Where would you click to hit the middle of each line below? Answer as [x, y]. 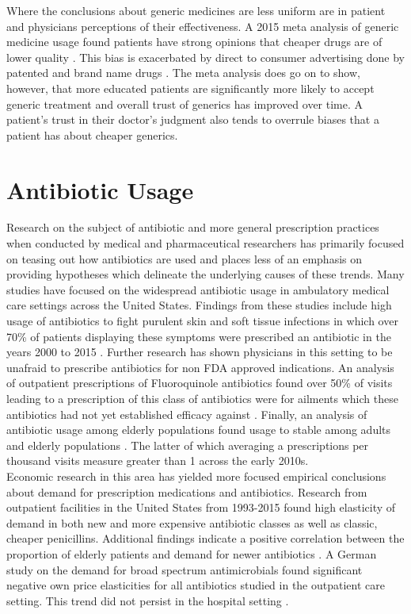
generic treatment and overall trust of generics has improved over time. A [185, 104]
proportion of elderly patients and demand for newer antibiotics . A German [192, 553]
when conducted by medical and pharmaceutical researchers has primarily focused [205, 243]
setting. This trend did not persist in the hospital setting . [148, 600]
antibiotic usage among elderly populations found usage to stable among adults [199, 430]
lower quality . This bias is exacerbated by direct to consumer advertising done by [206, 57]
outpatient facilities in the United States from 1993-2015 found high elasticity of [201, 507]
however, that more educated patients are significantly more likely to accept [190, 88]
